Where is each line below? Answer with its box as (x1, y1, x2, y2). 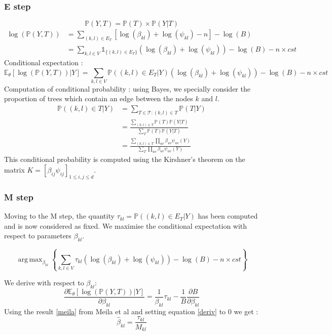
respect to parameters (4, 230, 71, 241)
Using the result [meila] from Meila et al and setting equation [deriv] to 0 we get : (4, 306, 259, 316)
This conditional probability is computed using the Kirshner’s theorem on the (4, 154, 245, 164)
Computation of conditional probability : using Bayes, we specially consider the (4, 83, 250, 94)
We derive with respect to (4, 277, 84, 288)
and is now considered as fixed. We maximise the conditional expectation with (4, 220, 247, 231)
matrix (4, 164, 25, 175)
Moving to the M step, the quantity (4, 211, 115, 221)
